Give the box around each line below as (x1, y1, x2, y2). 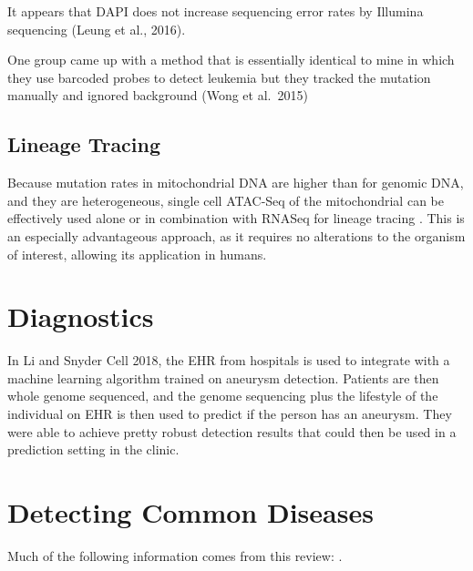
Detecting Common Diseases (7, 494, 374, 531)
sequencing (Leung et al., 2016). (7, 19, 186, 38)
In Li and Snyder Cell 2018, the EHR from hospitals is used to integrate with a (7, 351, 450, 370)
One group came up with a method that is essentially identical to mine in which (7, 50, 455, 69)
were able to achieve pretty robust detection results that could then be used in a (7, 422, 457, 441)
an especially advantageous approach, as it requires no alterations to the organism (7, 226, 466, 245)
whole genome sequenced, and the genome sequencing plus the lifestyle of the (7, 386, 438, 405)
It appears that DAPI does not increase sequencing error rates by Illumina (7, 2, 424, 20)
